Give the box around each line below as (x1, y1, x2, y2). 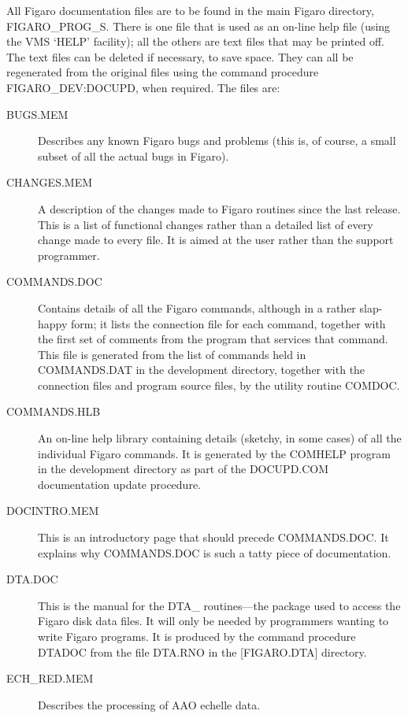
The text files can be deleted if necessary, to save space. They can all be (6, 48, 354, 65)
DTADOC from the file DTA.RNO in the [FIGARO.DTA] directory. (38, 643, 367, 660)
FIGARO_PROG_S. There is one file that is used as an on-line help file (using (6, 17, 391, 34)
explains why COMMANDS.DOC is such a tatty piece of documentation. (38, 544, 391, 561)
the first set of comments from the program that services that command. (38, 331, 388, 347)
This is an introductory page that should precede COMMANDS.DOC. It (38, 529, 389, 546)
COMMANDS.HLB (6, 403, 101, 420)
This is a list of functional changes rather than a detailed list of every (38, 216, 373, 232)
